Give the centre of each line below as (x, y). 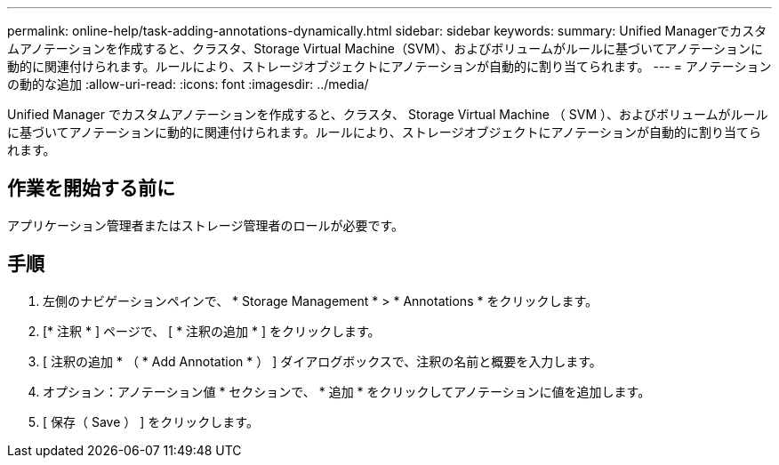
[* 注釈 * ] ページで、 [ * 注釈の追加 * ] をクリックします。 (212, 331)
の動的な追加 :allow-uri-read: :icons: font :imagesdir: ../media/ (188, 84)
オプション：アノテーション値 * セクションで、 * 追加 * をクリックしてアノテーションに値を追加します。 (347, 391)
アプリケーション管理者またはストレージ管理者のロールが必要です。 (206, 225)
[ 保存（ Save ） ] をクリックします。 (151, 421)
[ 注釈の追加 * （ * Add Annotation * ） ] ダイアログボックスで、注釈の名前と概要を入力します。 (322, 361)
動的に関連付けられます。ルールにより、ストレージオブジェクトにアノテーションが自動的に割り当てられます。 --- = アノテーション (389, 66)
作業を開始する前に (91, 188)
